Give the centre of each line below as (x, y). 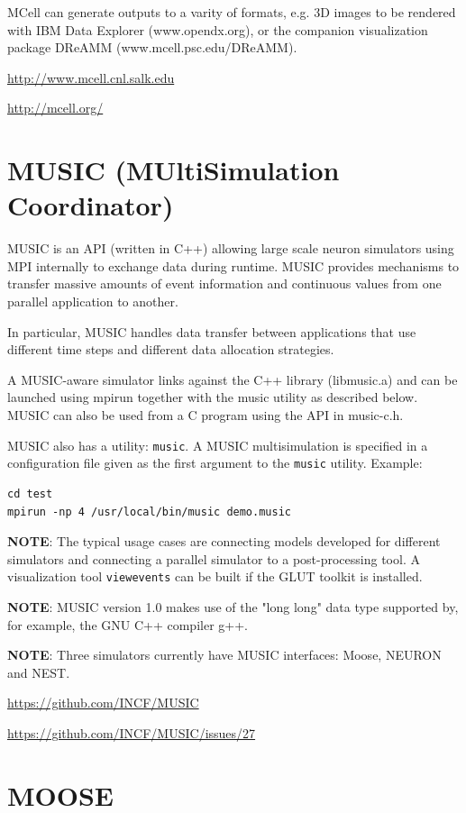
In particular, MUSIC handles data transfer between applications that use (212, 331)
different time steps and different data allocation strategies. (171, 349)
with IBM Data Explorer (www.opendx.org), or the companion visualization (218, 29)
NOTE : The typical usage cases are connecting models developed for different (224, 541)
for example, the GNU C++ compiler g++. (128, 624)
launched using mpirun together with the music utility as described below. (213, 397)
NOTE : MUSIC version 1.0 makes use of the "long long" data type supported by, (233, 606)
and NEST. (39, 672)
